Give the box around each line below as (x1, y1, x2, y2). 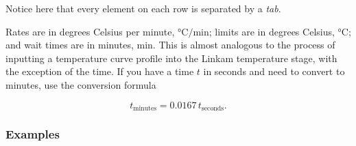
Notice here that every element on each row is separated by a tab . (5, 1, 281, 15)
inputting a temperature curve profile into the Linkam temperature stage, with (5, 50, 337, 65)
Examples (5, 125, 60, 142)
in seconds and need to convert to (203, 64, 345, 78)
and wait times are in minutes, (5, 38, 134, 52)
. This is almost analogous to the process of (152, 38, 335, 52)
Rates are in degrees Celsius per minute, (5, 24, 175, 38)
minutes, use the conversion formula (5, 77, 156, 91)
